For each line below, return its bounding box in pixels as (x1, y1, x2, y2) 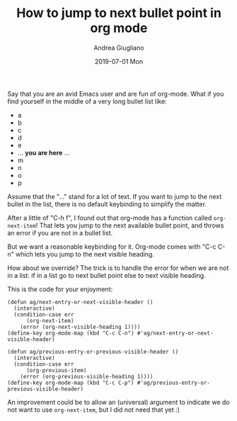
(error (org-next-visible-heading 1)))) (20, 323, 141, 330)
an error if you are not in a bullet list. (7, 228, 113, 237)
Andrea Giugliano (93, 43, 144, 52)
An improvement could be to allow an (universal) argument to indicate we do (7, 398, 230, 406)
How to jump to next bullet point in (16, 5, 221, 21)
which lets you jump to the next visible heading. (15, 249, 154, 258)
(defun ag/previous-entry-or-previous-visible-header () (7, 348, 179, 355)
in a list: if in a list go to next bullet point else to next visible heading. (7, 271, 207, 279)
